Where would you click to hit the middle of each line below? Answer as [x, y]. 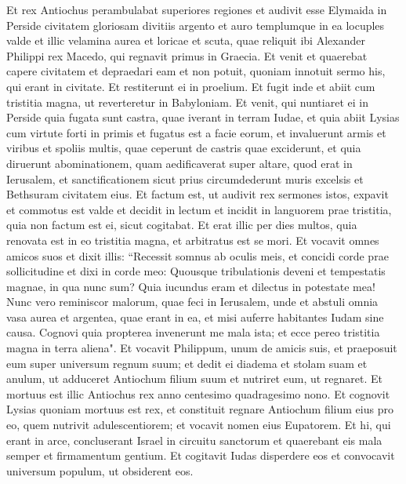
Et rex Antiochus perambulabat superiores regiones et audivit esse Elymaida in [197, 9]
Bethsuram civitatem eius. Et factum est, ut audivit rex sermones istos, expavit [198, 194]
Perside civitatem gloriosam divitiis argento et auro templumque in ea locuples [196, 25]
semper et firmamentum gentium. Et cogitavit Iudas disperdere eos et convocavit [201, 455]
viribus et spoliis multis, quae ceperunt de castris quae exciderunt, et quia [184, 148]
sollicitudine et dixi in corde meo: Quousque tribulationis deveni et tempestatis [196, 271]
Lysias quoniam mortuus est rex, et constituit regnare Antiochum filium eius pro [200, 409]
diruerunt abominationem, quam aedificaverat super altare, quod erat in [179, 163]
